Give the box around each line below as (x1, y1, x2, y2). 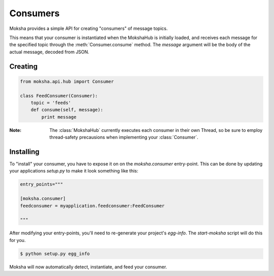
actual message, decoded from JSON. (9, 49, 90, 55)
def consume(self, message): (30, 107, 104, 113)
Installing (9, 147, 40, 156)
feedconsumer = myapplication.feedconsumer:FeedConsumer (20, 203, 165, 209)
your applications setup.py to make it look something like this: (9, 168, 139, 174)
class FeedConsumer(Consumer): (20, 93, 98, 98)
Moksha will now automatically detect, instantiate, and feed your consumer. (9, 264, 167, 270)
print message (41, 114, 77, 120)
